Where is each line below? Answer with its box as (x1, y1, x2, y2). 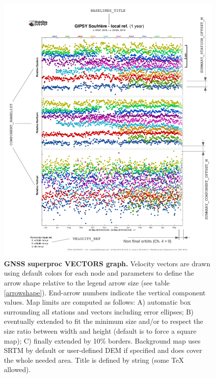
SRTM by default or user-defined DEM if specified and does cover (4, 345, 202, 355)
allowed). (4, 364, 31, 375)
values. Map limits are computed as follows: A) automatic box (4, 297, 191, 307)
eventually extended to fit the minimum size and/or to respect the (4, 316, 203, 326)
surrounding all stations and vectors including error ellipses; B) (4, 306, 194, 316)
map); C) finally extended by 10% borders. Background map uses (4, 335, 201, 346)
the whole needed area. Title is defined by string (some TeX (4, 354, 184, 365)
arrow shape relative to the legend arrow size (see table (4, 277, 170, 287)
